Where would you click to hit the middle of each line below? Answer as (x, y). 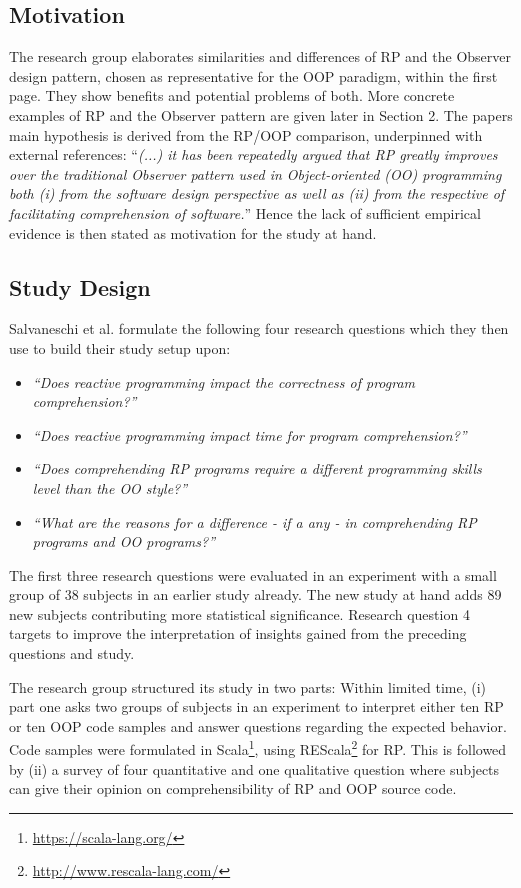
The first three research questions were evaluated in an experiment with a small (253, 574)
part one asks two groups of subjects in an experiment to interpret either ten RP (256, 706)
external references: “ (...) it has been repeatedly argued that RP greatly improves (253, 154)
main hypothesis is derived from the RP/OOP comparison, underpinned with (246, 134)
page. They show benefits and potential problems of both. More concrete (232, 95)
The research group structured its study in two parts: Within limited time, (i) (248, 686)
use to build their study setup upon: (120, 347)
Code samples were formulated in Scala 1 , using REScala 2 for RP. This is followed (258, 748)
